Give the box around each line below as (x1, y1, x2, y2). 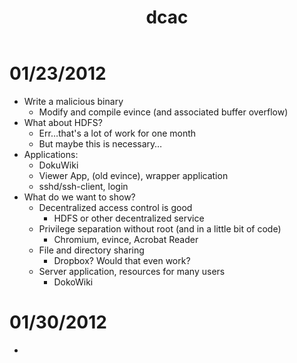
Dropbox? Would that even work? (53, 254, 191, 266)
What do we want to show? (23, 191, 136, 203)
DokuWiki (38, 159, 79, 171)
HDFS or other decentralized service (53, 212, 205, 224)
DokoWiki (53, 276, 94, 288)
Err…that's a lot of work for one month (38, 127, 197, 139)
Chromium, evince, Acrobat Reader (53, 233, 199, 245)
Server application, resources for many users (38, 265, 226, 277)
